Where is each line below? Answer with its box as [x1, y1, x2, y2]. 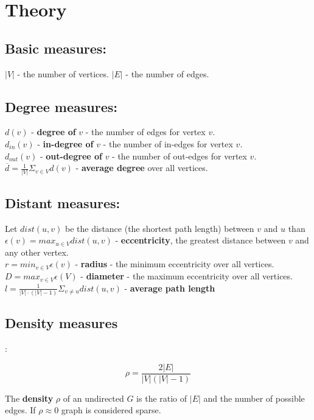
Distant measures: [5, 193, 120, 212]
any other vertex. [5, 245, 69, 258]
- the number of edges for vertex [85, 125, 206, 138]
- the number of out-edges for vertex [112, 149, 247, 162]
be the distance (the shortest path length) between [65, 222, 254, 234]
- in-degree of [37, 137, 94, 150]
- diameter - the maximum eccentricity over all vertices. [80, 270, 293, 282]
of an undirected [63, 391, 124, 404]
